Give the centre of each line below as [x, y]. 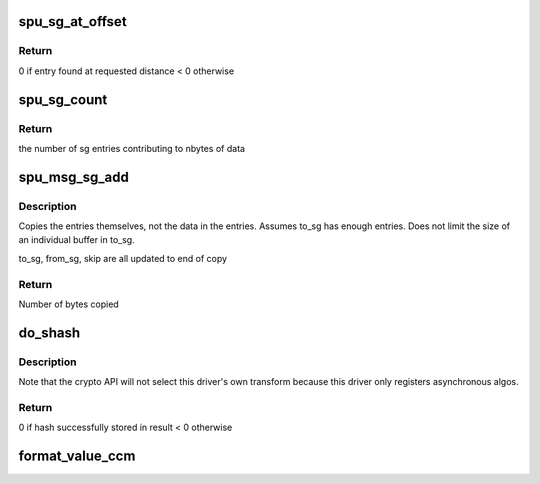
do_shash [49, 332]
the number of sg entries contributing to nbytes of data [131, 148]
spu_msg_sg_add [73, 176]
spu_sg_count [63, 99]
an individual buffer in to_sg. [76, 240]
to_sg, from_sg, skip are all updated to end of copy [123, 258]
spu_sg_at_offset [72, 21]
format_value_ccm [77, 456]
